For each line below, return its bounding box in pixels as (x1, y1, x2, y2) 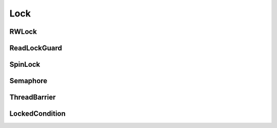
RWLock (9, 27, 37, 36)
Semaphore (9, 77, 48, 85)
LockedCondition (9, 109, 66, 118)
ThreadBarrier (9, 93, 56, 102)
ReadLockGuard (9, 44, 63, 52)
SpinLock (9, 60, 41, 69)
